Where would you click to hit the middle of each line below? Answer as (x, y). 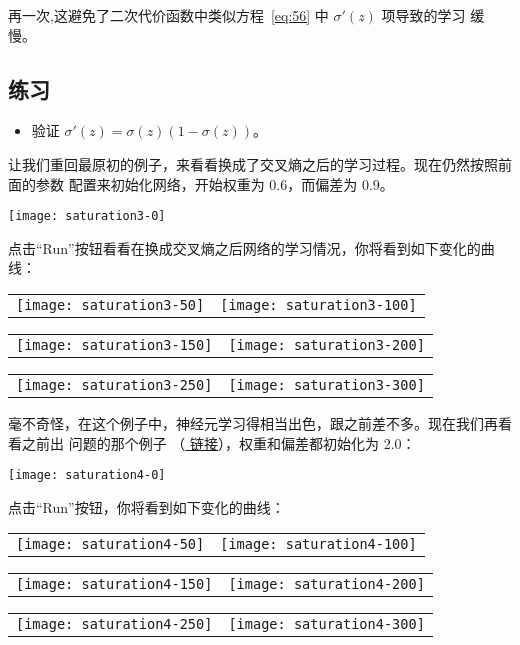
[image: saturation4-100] (318, 544)
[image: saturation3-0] (87, 216)
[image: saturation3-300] (326, 385)
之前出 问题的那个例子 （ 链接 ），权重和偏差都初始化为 (200, 442)
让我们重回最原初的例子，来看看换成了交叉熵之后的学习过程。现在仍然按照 (253, 163)
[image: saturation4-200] (326, 584)
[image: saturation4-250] (114, 624)
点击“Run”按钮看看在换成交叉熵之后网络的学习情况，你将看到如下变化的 (244, 247)
